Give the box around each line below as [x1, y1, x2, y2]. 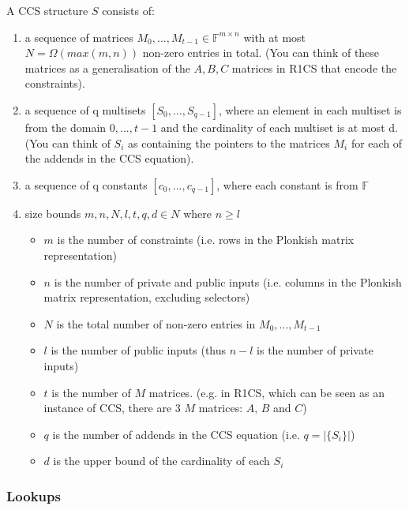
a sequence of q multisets [24, 101, 146, 118]
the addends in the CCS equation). [24, 150, 194, 167]
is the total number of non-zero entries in [56, 315, 256, 332]
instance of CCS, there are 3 [43, 399, 181, 416]
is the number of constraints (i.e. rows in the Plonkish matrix [57, 231, 355, 248]
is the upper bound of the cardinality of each [53, 452, 270, 469]
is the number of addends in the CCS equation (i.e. [52, 426, 300, 442]
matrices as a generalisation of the [24, 59, 190, 76]
